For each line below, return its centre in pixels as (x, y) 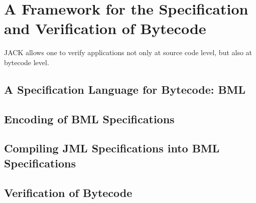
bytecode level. (27, 62)
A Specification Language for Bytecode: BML (125, 89)
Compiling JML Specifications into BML (112, 148)
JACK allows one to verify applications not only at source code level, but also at (128, 52)
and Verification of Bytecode (105, 28)
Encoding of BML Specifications (89, 119)
